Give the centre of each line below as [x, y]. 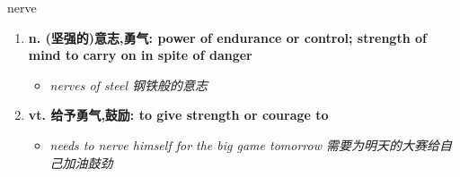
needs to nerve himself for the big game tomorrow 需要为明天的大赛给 [244, 144]
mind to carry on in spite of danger [140, 55]
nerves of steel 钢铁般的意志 [129, 84]
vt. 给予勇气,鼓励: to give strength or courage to [178, 115]
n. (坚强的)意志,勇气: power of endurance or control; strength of [227, 37]
